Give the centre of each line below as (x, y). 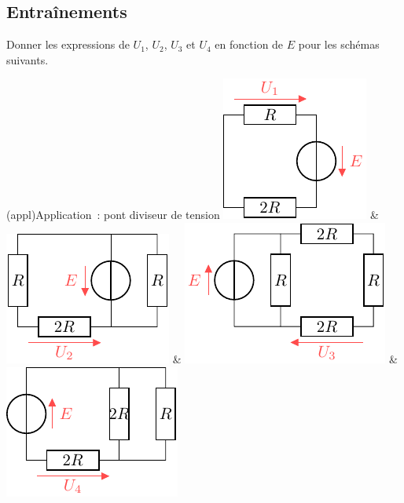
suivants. (28, 59)
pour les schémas (339, 44)
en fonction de (249, 44)
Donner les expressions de (68, 44)
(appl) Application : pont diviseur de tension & (193, 215)
